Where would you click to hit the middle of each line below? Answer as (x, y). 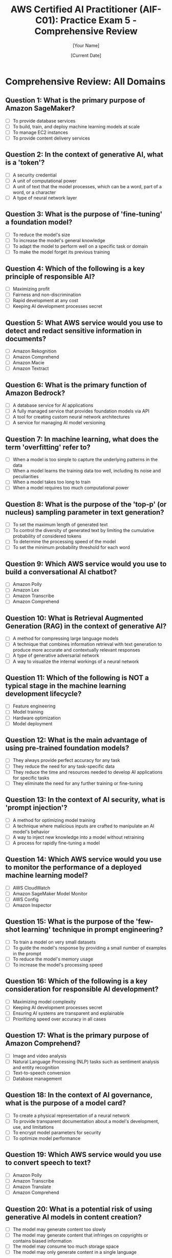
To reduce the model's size (41, 234)
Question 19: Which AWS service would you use (83, 1155)
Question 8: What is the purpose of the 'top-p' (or (86, 504)
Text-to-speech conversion (41, 1073)
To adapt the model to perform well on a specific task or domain (80, 246)
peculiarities (26, 477)
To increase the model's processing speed (58, 965)
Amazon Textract (31, 368)
